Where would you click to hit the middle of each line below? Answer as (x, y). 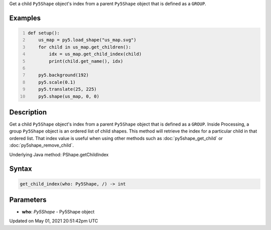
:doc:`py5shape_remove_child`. (42, 145)
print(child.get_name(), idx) (86, 61)
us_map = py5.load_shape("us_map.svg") (87, 40)
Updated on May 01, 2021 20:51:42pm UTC (54, 221)
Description (28, 112)
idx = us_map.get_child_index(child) (95, 54)
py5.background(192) (63, 75)
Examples (25, 18)
